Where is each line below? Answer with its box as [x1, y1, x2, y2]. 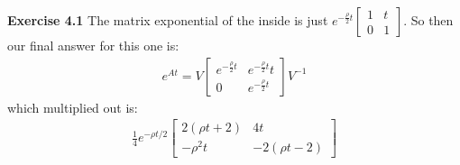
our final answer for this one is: [7, 36, 179, 54]
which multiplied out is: [7, 97, 138, 116]
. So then [403, 11, 454, 29]
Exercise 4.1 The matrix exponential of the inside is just [7, 11, 328, 29]
